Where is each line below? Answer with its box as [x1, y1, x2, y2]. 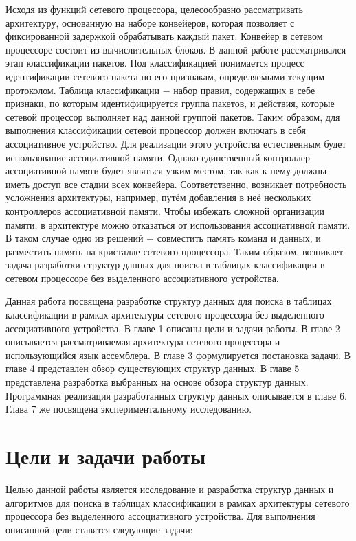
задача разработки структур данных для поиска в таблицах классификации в [5, 257, 325, 272]
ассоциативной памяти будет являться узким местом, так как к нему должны [5, 163, 327, 178]
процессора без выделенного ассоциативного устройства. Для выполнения [5, 509, 315, 523]
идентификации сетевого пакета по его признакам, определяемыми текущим [5, 69, 325, 83]
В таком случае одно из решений [5, 231, 144, 245]
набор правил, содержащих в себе [173, 82, 315, 97]
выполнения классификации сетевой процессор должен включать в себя [5, 123, 307, 137]
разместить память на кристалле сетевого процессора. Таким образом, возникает [5, 244, 344, 258]
